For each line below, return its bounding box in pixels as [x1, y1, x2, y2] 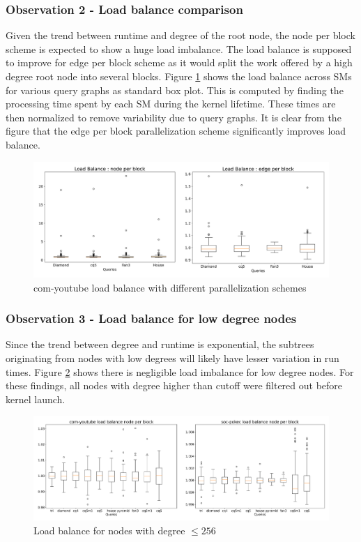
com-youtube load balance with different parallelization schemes [33, 280, 307, 294]
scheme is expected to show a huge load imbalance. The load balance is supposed [6, 41, 352, 56]
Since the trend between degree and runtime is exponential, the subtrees [6, 337, 314, 352]
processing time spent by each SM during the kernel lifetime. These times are [6, 96, 336, 111]
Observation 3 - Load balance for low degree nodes [6, 310, 297, 327]
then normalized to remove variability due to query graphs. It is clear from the [6, 110, 341, 124]
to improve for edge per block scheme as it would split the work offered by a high [6, 55, 353, 70]
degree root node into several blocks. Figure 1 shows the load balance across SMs [6, 69, 352, 83]
